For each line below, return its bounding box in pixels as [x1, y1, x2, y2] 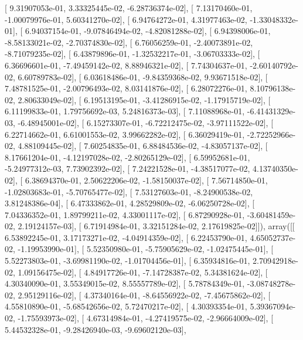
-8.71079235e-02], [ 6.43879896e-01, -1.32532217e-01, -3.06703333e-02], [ [5, 47, 260, 60]
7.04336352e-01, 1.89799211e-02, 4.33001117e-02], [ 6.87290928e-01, [5, 208, 245, 220]
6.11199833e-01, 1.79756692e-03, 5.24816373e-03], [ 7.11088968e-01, [5, 105, 245, 117]
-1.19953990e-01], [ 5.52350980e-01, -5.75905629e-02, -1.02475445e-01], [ [18, 243, 274, 255]
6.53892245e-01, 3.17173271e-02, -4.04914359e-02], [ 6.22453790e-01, [5, 231, 247, 243]
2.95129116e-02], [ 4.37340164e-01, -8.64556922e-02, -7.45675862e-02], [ [18, 288, 271, 301]
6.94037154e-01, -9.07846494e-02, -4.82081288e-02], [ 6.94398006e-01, [25, 25, 271, 37]
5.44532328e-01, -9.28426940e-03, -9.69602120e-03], [5, 323, 186, 335]
